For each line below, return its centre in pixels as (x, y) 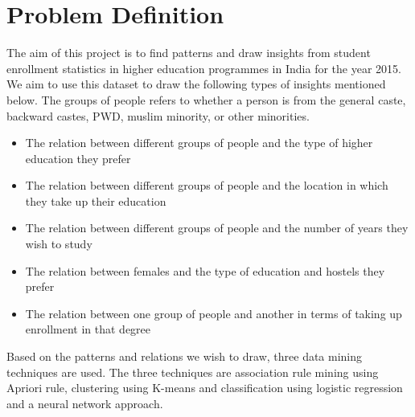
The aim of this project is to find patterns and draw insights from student (189, 53)
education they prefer (78, 158)
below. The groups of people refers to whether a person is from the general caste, (206, 99)
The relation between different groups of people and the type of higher (199, 143)
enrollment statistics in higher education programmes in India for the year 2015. (204, 68)
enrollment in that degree (88, 329)
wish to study (59, 244)
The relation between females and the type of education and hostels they (205, 270)
